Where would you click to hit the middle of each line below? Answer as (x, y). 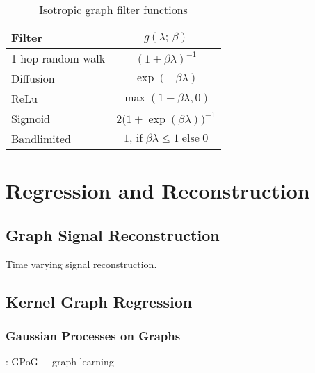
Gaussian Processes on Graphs (93, 335)
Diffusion (33, 78)
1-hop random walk (58, 58)
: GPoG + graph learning (60, 362)
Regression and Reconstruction (158, 191)
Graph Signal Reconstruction (113, 234)
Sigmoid (31, 118)
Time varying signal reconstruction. (81, 264)
